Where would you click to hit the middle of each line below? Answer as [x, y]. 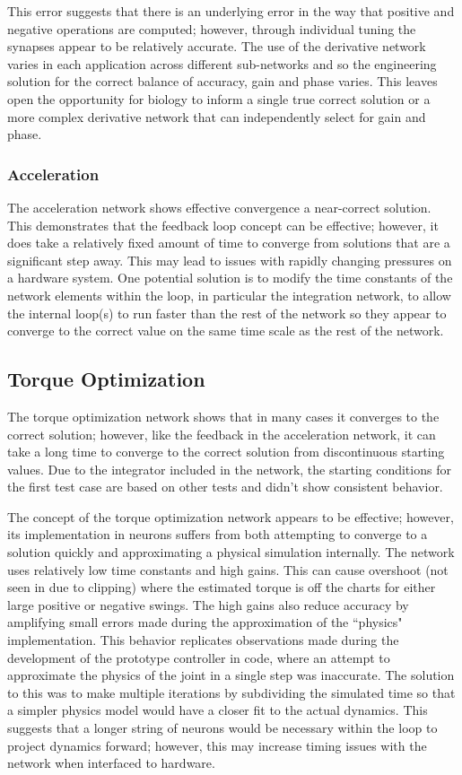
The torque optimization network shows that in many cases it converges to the [223, 416]
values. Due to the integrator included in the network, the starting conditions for [229, 469]
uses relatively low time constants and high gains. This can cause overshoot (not [228, 569]
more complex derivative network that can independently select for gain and [217, 116]
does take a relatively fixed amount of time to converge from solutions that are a [229, 243]
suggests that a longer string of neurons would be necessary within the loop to [222, 728]
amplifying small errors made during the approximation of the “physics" [205, 622]
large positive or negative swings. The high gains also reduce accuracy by [208, 604]
